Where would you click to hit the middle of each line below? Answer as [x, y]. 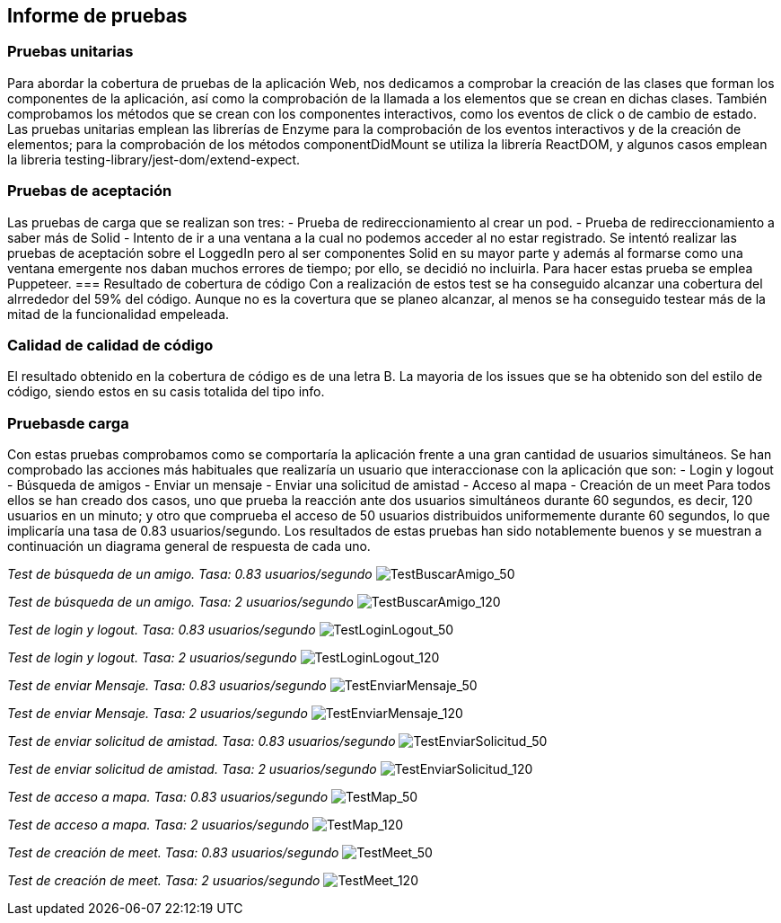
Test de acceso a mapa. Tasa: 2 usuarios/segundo [158, 825]
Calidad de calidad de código [110, 345]
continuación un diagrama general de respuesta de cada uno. [189, 546]
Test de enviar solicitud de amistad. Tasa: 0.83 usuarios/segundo [202, 741]
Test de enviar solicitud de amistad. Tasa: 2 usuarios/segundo [192, 769]
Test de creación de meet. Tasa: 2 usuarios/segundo [164, 881]
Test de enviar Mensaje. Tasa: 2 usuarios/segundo [158, 714]
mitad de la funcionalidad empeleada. [118, 314]
